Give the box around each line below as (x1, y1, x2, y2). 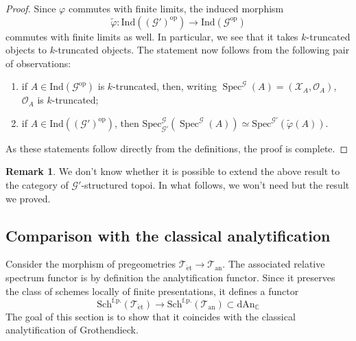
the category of (5, 177, 69, 191)
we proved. (5, 191, 51, 205)
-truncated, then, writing (112, 79, 217, 93)
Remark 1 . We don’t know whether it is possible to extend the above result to (5, 164, 340, 178)
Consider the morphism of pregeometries (5, 257, 176, 271)
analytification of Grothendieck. (5, 322, 139, 337)
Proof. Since (5, 1, 56, 15)
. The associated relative (222, 257, 325, 271)
